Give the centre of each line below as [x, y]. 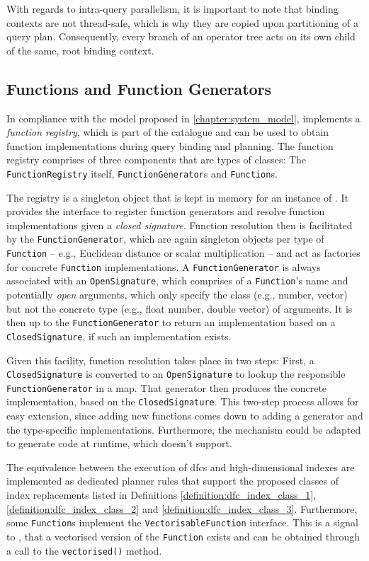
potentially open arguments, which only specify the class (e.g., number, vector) [177, 295]
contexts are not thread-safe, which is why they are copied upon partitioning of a [183, 22]
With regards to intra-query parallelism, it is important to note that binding [172, 8]
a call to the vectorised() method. [84, 550]
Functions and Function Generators [139, 88]
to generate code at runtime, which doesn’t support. [119, 443]
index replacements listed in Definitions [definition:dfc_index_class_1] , [161, 495]
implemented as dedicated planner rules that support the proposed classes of [172, 481]
